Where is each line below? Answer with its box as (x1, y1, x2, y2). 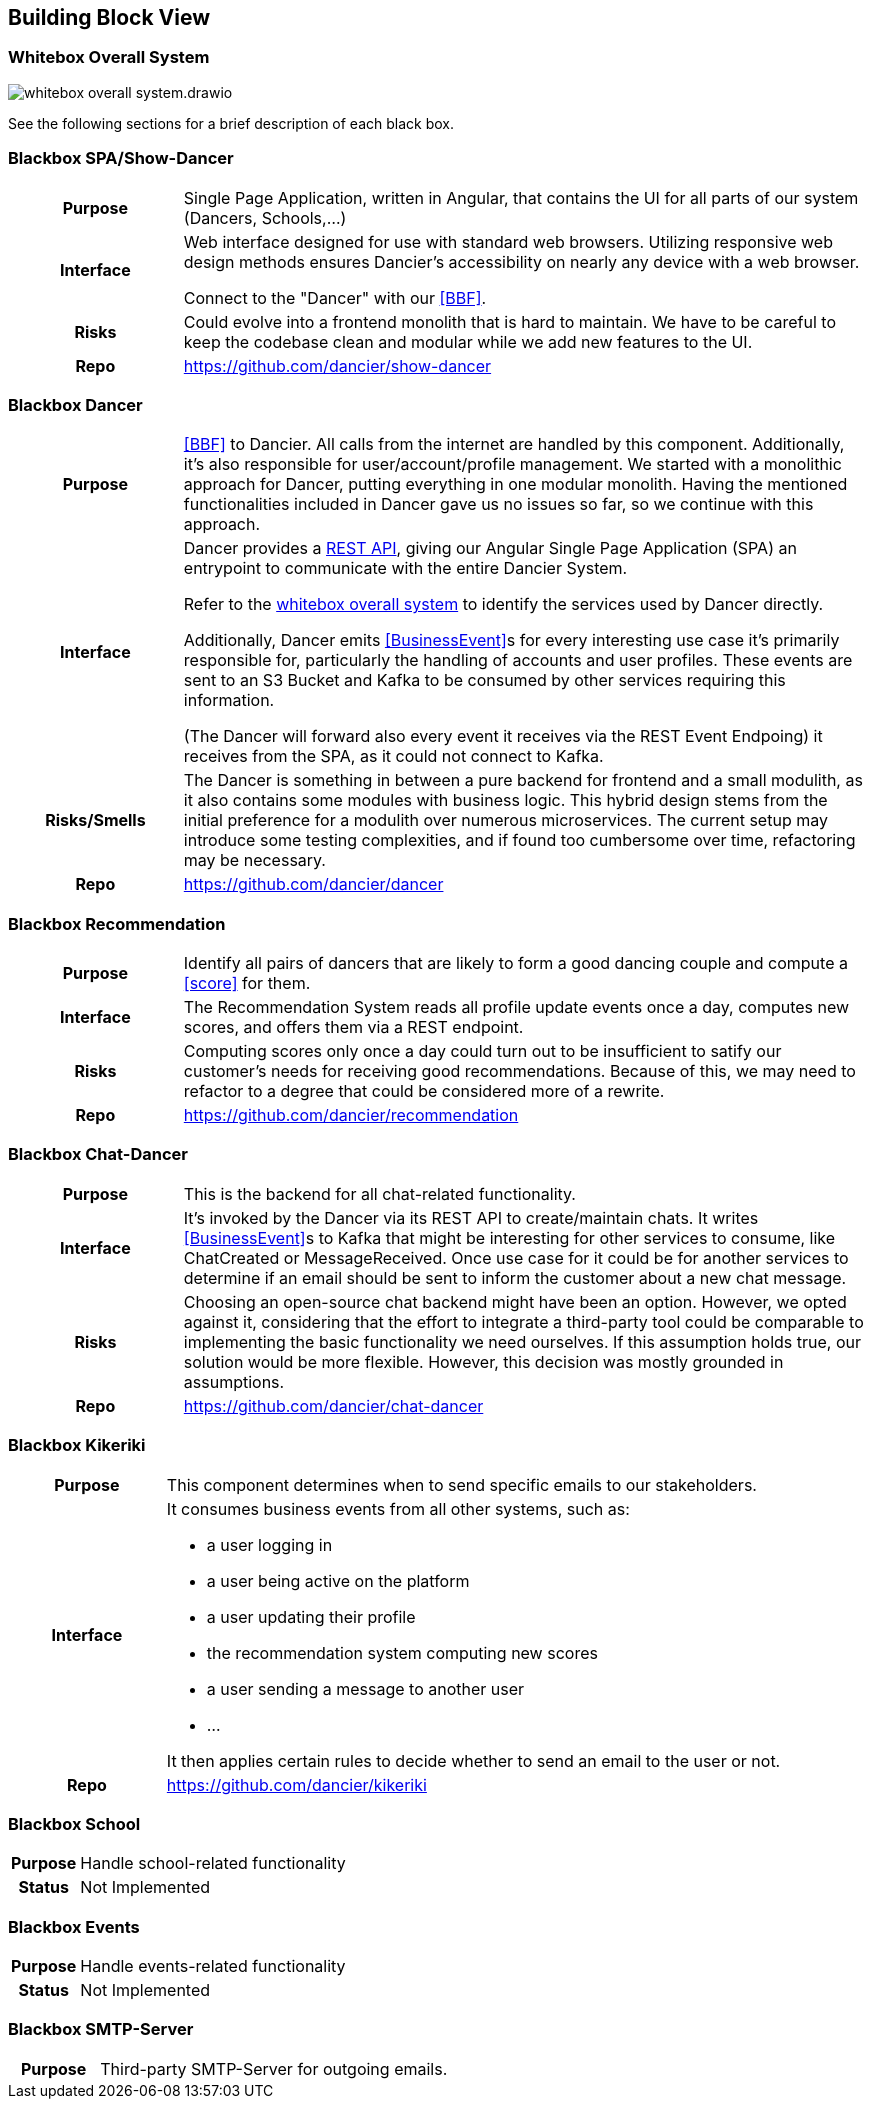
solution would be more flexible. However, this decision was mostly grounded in (183, 1351, 784, 1372)
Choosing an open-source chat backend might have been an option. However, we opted (183, 1291, 847, 1312)
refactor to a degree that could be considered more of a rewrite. (183, 1081, 665, 1102)
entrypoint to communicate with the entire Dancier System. (183, 558, 628, 579)
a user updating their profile (206, 1606, 416, 1627)
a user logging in (206, 1534, 333, 1555)
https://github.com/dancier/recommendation (183, 1105, 519, 1126)
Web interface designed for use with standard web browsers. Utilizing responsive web (183, 231, 833, 252)
